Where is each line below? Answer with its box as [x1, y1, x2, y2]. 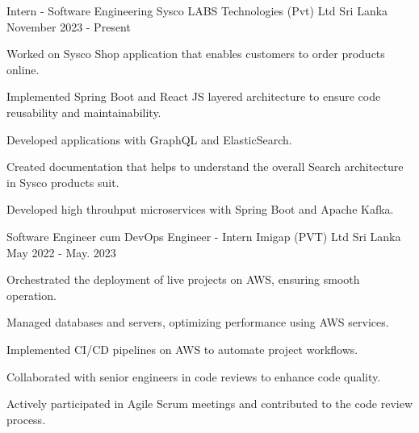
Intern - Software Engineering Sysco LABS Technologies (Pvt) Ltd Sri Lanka [6, 2, 388, 19]
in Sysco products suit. [6, 173, 119, 190]
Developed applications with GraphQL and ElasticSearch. [6, 131, 292, 148]
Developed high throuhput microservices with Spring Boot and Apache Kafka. [6, 201, 394, 218]
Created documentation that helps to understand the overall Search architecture [6, 158, 404, 175]
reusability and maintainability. [6, 103, 161, 120]
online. [6, 60, 40, 77]
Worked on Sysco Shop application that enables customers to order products [6, 45, 385, 62]
